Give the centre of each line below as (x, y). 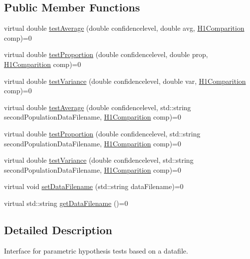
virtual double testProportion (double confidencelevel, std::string (102, 133)
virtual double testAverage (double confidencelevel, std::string (97, 107)
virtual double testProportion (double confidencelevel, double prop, (106, 54)
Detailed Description (58, 229)
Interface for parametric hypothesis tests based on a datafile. (96, 250)
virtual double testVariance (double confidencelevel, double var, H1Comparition (125, 81)
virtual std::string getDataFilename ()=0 (66, 203)
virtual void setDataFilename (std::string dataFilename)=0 (94, 186)
